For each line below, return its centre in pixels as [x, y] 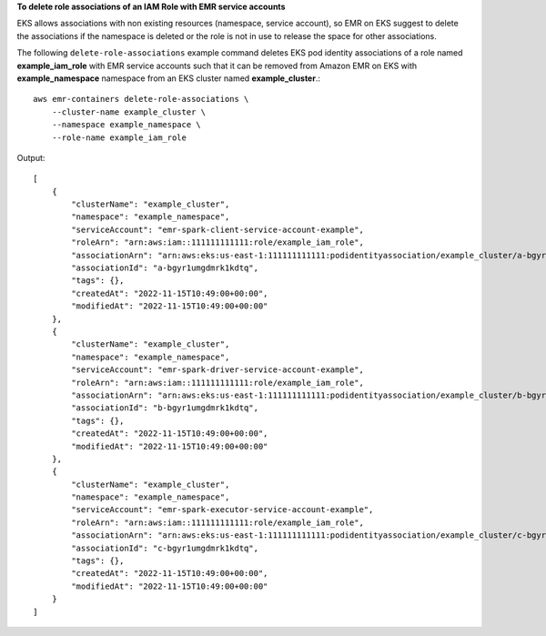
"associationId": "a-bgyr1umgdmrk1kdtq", [165, 268]
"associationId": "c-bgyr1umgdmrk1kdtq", [165, 548]
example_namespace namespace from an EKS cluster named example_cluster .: [168, 78]
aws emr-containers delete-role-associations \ [141, 99]
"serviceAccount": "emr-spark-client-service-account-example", [217, 229]
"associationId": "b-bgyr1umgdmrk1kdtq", [165, 408]
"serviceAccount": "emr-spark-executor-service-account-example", [222, 510]
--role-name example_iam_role [119, 137]
